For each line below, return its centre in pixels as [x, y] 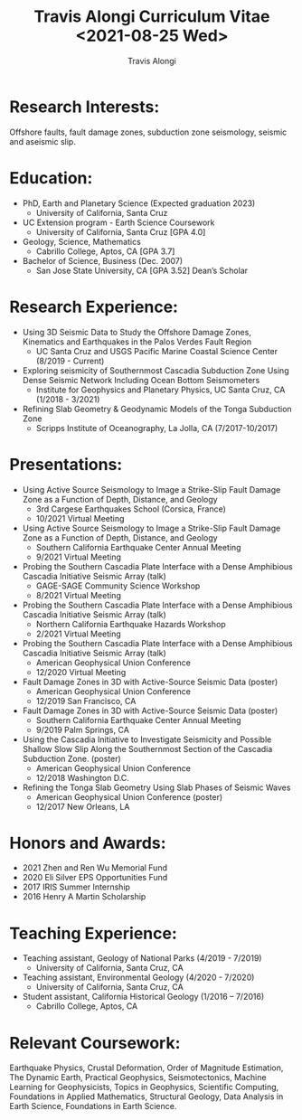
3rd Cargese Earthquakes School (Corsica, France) [131, 509]
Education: [51, 178]
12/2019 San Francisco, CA [86, 701]
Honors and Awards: [88, 843]
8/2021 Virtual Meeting [79, 595]
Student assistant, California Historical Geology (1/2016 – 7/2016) [143, 997]
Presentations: [66, 464]
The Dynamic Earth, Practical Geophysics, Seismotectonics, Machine [138, 1078]
